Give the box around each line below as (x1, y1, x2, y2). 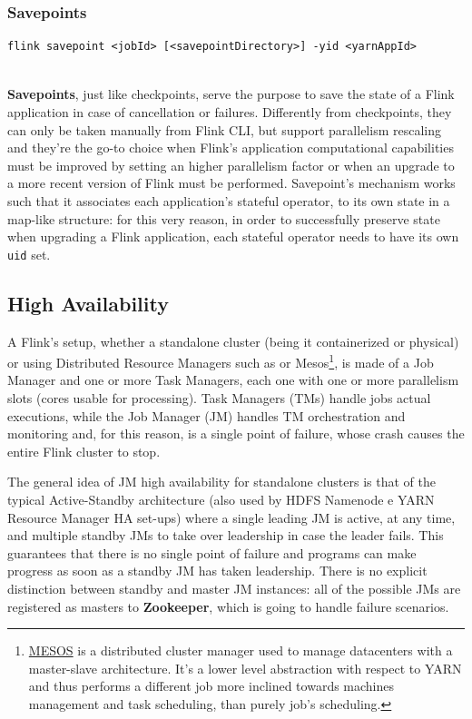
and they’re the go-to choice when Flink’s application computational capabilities (7, 138, 454, 157)
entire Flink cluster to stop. (7, 441, 161, 460)
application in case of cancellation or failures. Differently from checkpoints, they (7, 103, 452, 121)
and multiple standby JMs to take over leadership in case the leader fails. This (7, 526, 444, 545)
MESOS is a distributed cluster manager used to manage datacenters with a (28, 641, 453, 660)
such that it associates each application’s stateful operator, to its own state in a (7, 191, 450, 210)
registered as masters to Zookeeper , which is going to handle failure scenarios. (7, 596, 449, 616)
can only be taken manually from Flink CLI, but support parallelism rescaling (7, 120, 441, 139)
